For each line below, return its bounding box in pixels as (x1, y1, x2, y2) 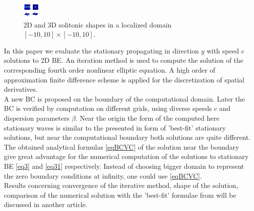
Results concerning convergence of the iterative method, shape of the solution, (4, 180, 238, 190)
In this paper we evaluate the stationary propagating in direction (4, 45, 199, 55)
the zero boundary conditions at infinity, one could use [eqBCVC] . (4, 170, 202, 181)
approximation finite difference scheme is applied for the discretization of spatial (4, 74, 245, 84)
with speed (207, 45, 239, 55)
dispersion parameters (4, 112, 69, 123)
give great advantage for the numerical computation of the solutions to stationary (4, 151, 249, 161)
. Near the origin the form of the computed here (75, 112, 220, 123)
